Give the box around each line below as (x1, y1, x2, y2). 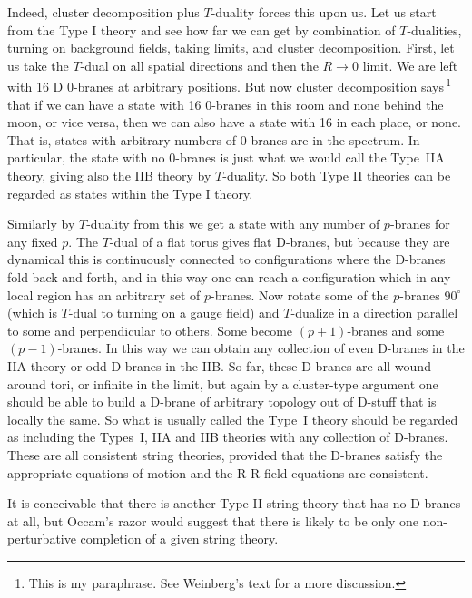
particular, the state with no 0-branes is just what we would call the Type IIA (7, 148, 445, 167)
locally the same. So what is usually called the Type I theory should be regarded (7, 409, 458, 428)
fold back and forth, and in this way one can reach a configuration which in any (7, 267, 451, 286)
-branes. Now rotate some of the (210, 285, 389, 304)
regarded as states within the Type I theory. (7, 183, 253, 202)
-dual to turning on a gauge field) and (68, 303, 280, 322)
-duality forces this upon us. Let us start (211, 3, 437, 21)
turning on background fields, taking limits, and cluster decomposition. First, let (7, 38, 455, 57)
